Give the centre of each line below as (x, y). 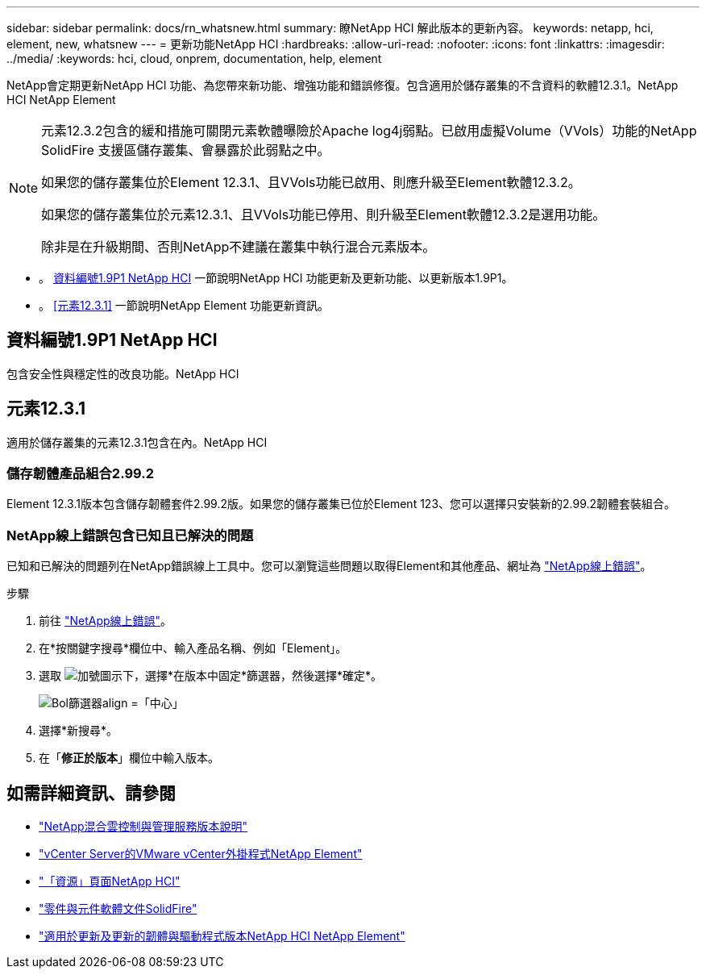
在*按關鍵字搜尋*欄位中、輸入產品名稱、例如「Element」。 (193, 648)
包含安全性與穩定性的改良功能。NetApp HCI (123, 373)
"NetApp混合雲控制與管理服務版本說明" (143, 827)
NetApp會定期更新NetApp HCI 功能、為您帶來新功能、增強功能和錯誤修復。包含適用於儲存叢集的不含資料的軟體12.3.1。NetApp (343, 85)
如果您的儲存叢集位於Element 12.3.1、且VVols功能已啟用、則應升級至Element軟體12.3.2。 (311, 182)
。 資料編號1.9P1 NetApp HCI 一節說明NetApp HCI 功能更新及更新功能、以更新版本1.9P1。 (276, 278)
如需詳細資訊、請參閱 (91, 793)
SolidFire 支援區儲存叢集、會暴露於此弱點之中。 (186, 150)
